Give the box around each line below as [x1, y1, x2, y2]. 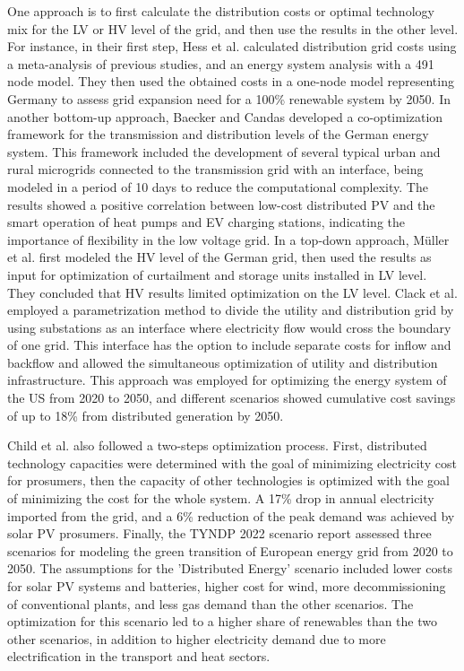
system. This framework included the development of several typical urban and [7, 142, 441, 161]
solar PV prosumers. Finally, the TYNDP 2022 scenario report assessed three [7, 524, 432, 543]
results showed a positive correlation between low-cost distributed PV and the [7, 195, 435, 213]
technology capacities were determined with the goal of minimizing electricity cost [7, 453, 457, 472]
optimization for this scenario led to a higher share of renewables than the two [7, 612, 437, 631]
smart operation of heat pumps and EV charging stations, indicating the [7, 213, 405, 231]
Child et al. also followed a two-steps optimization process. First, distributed [7, 436, 427, 455]
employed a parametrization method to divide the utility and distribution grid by [7, 301, 454, 319]
